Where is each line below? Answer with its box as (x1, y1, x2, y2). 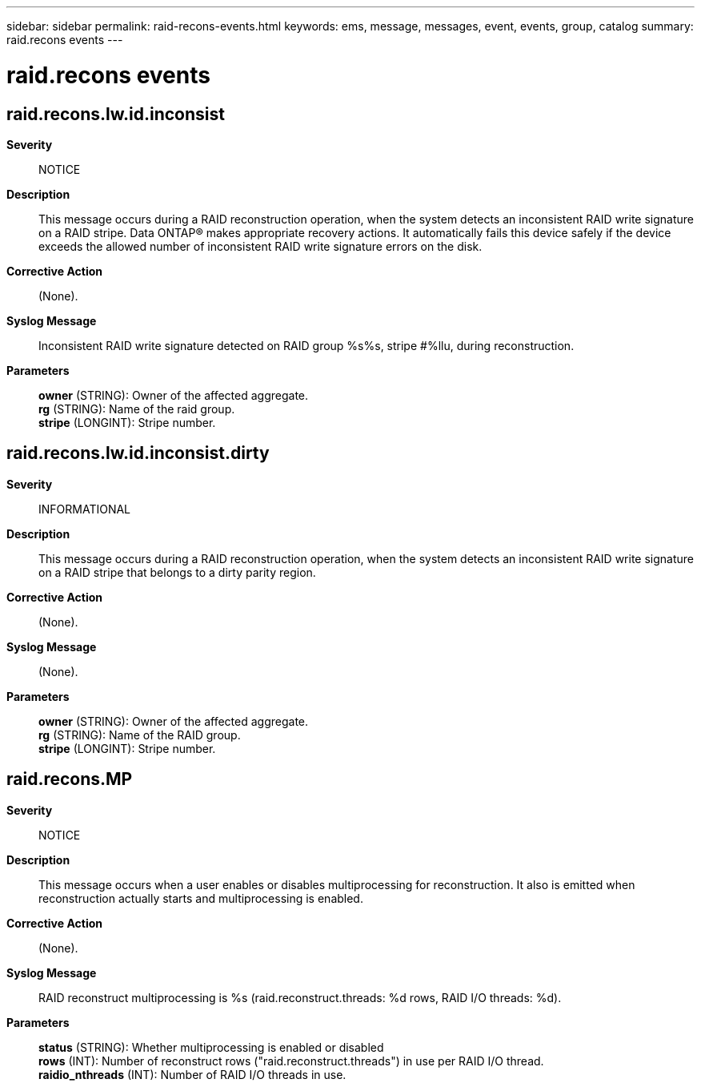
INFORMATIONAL (38, 501, 131, 516)
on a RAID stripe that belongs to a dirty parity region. (38, 565, 316, 579)
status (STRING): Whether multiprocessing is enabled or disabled (38, 1040, 384, 1054)
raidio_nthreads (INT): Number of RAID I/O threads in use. (38, 1067, 346, 1081)
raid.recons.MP (6, 769, 133, 790)
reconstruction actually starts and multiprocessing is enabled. (38, 891, 363, 905)
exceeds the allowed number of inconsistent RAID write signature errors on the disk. (38, 239, 483, 253)
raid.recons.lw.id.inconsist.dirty (6, 443, 270, 464)
